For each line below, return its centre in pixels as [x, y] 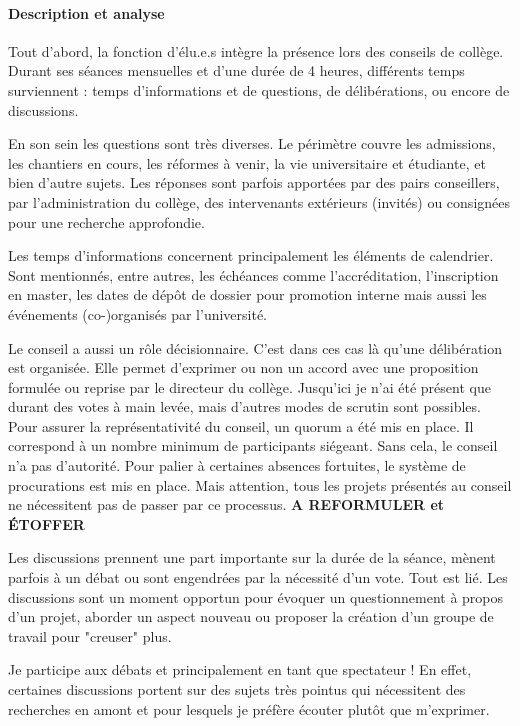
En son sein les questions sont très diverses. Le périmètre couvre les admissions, [252, 143]
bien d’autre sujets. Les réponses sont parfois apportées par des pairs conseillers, [254, 182]
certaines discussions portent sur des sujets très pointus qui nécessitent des [237, 689]
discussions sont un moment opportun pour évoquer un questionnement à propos [256, 596]
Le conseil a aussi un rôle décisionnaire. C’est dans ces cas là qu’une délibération [255, 347]
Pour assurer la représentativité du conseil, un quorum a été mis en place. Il [241, 425]
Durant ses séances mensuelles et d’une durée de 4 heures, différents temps [236, 70]
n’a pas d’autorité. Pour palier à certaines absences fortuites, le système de [237, 465]
